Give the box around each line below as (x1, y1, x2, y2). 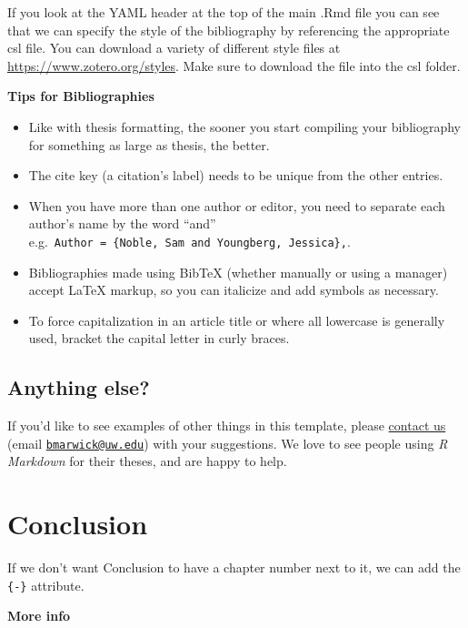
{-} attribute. (7, 575, 85, 594)
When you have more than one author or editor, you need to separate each (28, 196, 445, 215)
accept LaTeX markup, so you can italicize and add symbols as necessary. (28, 280, 439, 299)
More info (7, 606, 71, 625)
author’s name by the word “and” (28, 214, 216, 233)
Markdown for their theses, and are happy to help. (7, 451, 287, 471)
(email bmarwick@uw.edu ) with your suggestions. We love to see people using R (7, 433, 448, 452)
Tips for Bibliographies (7, 86, 154, 106)
